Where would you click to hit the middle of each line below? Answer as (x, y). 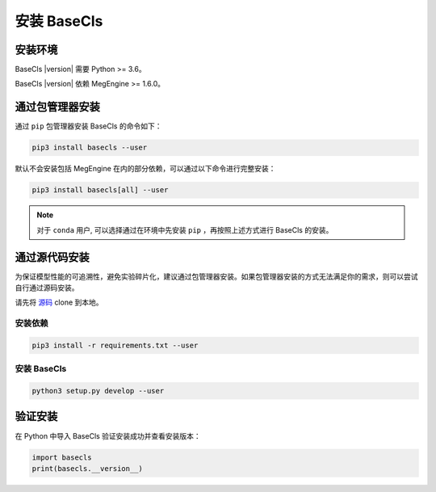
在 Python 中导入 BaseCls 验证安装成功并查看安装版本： (108, 435)
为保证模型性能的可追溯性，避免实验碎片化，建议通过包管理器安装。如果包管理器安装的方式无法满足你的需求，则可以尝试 (216, 276)
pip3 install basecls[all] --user (100, 190)
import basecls (62, 457)
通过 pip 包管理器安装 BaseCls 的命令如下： (88, 126)
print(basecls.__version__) (87, 468)
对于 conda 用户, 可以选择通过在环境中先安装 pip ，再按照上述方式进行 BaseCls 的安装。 (185, 229)
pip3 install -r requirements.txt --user (115, 345)
